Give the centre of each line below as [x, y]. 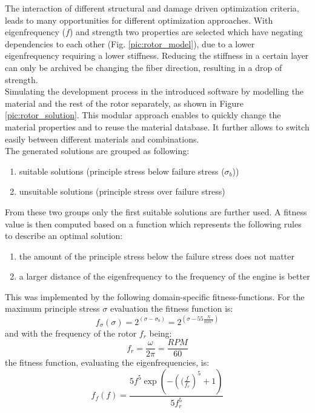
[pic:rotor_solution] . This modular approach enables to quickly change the [143, 115]
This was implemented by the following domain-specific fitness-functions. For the [155, 296]
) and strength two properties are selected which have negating [186, 32]
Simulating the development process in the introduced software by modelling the [154, 91]
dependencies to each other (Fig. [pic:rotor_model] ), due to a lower [130, 43]
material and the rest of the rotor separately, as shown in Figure [124, 103]
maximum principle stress [52, 308]
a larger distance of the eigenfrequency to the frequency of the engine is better [164, 276]
